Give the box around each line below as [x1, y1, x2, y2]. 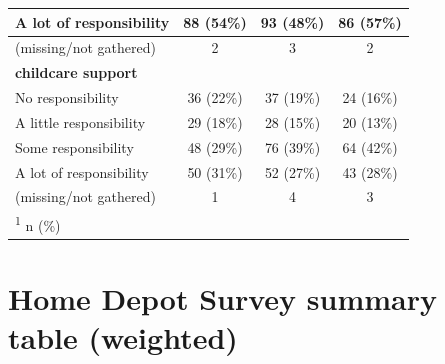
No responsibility [15, 87, 119, 108]
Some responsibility [15, 136, 134, 157]
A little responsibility [15, 111, 146, 132]
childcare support [15, 62, 138, 83]
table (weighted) [8, 317, 238, 358]
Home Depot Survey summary [8, 278, 437, 319]
